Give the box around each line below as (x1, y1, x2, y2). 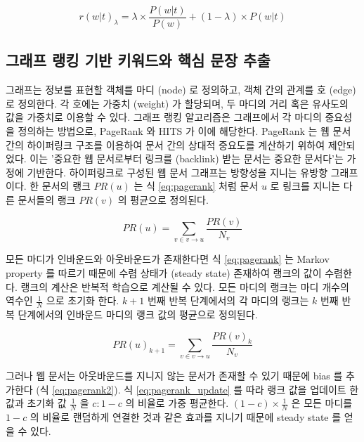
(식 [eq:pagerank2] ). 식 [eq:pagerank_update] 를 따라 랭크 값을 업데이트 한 (36, 382, 359, 396)
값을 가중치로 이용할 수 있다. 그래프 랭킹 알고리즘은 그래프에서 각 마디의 (6, 110, 322, 124)
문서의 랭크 (41, 178, 91, 193)
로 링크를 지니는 (270, 178, 341, 193)
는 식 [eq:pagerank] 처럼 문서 (134, 178, 259, 193)
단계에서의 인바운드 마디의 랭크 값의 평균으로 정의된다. (18, 307, 258, 322)
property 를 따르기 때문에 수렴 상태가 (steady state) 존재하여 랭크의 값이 (6, 266, 322, 280)
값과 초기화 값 (6, 396, 67, 410)
